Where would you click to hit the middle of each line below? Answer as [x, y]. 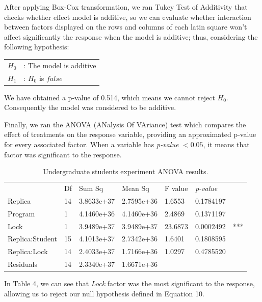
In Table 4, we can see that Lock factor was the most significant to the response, [129, 283]
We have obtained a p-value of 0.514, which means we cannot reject [110, 97]
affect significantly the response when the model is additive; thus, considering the [131, 36]
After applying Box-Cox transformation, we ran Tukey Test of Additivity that [126, 7]
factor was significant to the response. [63, 154]
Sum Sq [91, 188]
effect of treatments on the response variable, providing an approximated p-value [130, 134]
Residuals [22, 264]
